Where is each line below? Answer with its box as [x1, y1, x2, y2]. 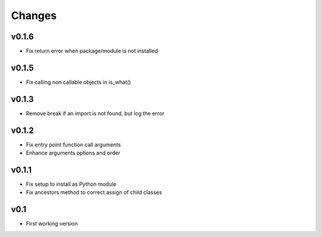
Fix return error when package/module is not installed [26, 48, 158, 55]
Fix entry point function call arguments [26, 141, 122, 148]
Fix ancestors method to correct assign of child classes [26, 189, 162, 196]
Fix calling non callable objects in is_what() [26, 78, 131, 86]
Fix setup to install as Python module [26, 180, 116, 188]
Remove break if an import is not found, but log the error [26, 110, 165, 117]
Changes [11, 9, 57, 22]
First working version [26, 220, 78, 227]
